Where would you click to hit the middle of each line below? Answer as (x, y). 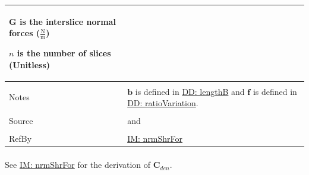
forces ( (25, 33)
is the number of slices (64, 52)
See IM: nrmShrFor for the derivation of (78, 165)
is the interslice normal (68, 21)
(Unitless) (30, 64)
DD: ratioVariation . (163, 103)
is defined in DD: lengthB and (190, 91)
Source (21, 121)
